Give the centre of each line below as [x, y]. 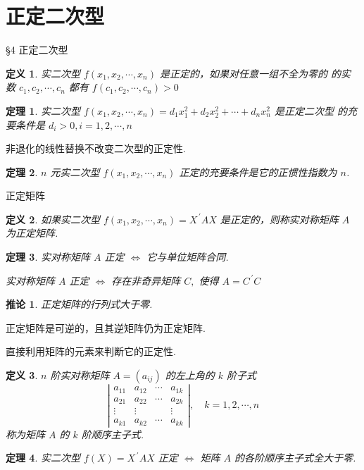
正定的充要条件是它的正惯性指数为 [258, 172]
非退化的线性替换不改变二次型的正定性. [96, 148]
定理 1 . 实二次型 [43, 110]
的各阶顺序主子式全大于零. [295, 458]
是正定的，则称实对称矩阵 [279, 219]
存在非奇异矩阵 [146, 280]
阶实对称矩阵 [80, 375]
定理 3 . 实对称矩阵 [48, 257]
